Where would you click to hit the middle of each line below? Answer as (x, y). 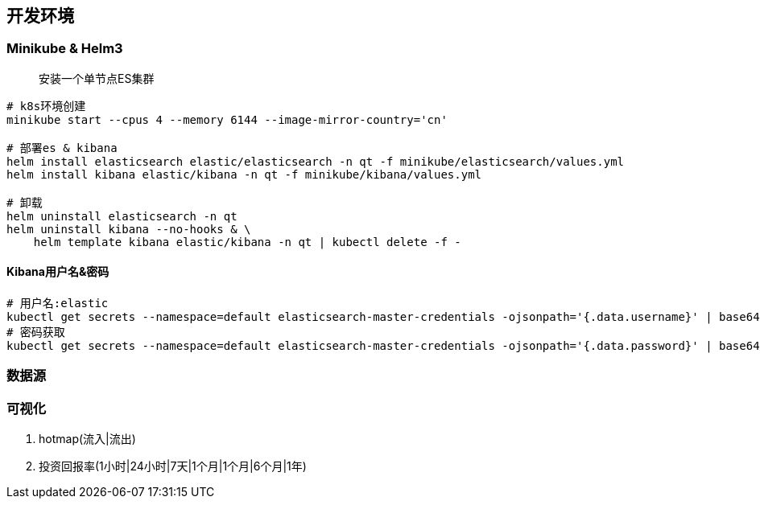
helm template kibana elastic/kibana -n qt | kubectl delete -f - (247, 242)
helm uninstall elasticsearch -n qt (122, 216)
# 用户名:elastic (58, 304)
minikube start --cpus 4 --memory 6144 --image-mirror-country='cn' (227, 119)
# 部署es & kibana (62, 148)
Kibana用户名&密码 (58, 272)
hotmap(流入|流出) (87, 439)
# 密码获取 (36, 333)
